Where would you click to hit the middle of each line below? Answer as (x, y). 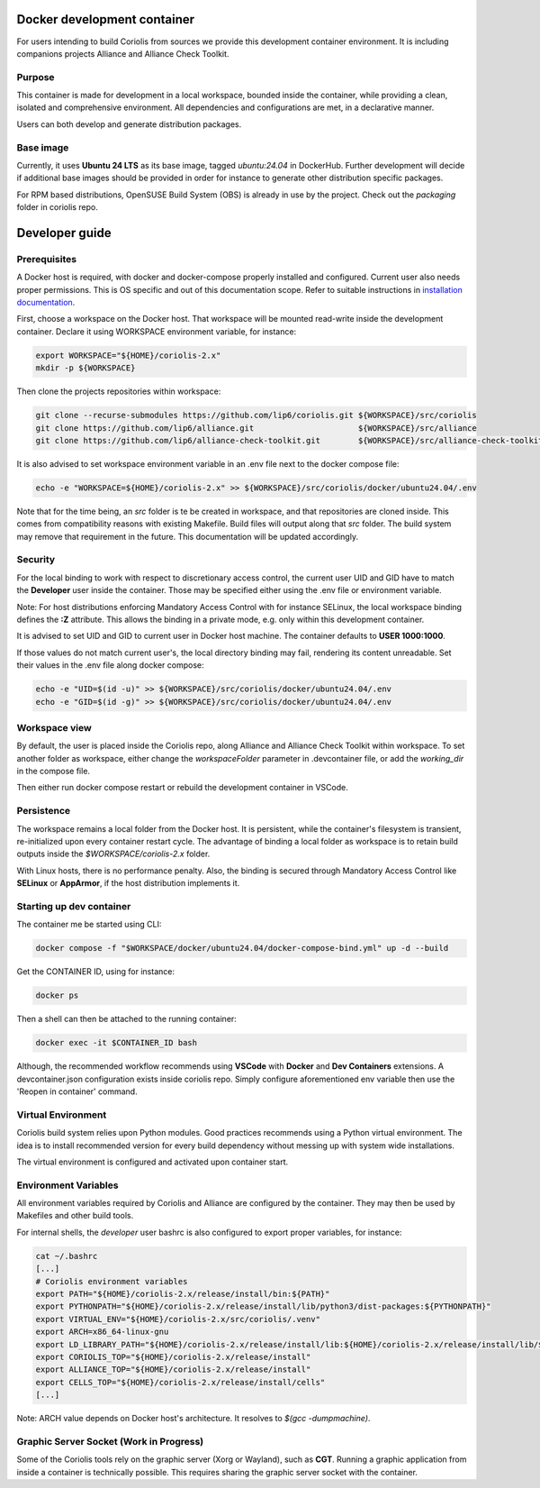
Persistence (44, 811)
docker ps (57, 995)
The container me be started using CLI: (89, 925)
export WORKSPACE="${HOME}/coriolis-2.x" (128, 355)
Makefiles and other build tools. (75, 1216)
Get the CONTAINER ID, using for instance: (96, 972)
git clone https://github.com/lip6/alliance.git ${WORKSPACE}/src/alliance (256, 428)
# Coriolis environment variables (112, 1281)
